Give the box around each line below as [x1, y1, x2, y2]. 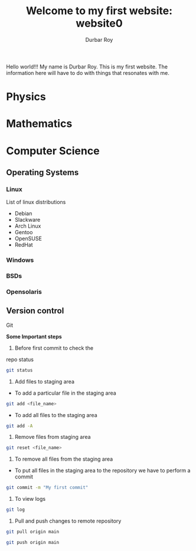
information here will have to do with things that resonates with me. [6, 69, 169, 76]
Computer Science [6, 144, 100, 158]
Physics [6, 90, 46, 104]
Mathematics [6, 117, 73, 130]
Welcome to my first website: [25, 4, 173, 18]
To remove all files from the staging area [14, 455, 113, 463]
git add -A [6, 423, 33, 429]
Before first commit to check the [14, 344, 93, 352]
